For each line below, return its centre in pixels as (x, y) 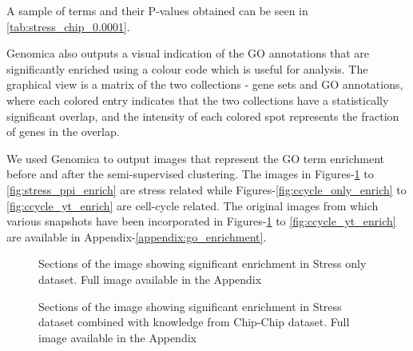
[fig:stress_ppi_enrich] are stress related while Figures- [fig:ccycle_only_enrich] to (206, 189)
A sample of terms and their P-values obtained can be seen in (157, 10)
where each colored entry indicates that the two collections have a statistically (198, 100)
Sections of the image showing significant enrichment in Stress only (203, 263)
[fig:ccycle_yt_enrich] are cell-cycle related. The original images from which (193, 205)
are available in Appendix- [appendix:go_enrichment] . (137, 236)
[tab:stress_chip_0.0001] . (68, 26)
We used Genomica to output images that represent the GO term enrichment (196, 158)
